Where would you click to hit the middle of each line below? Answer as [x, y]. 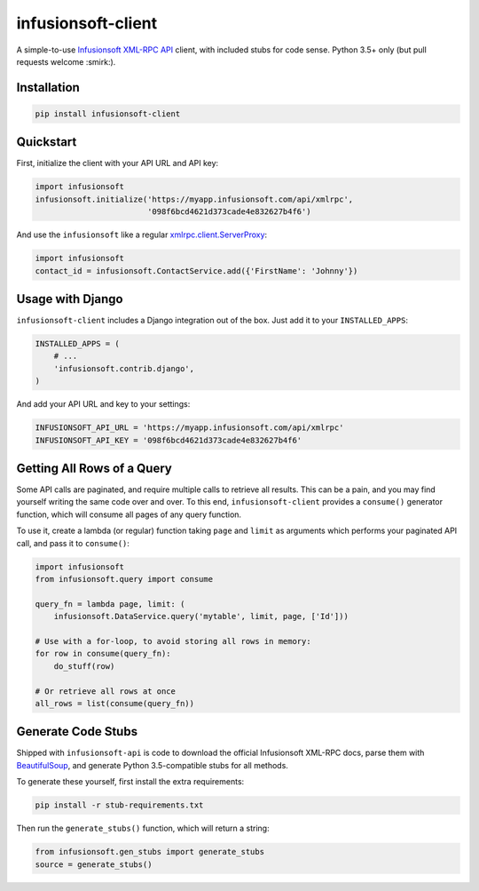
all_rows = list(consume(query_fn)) [115, 703]
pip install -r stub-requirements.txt [119, 805]
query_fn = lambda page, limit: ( [110, 604]
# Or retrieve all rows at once [106, 691]
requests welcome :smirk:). [66, 61]
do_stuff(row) [84, 666]
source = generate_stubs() [94, 864]
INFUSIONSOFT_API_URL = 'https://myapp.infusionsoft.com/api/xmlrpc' [189, 428]
